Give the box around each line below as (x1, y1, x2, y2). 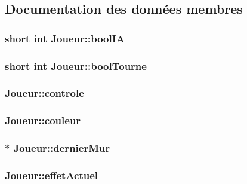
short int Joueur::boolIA (5, 30, 125, 45)
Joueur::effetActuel (5, 167, 98, 182)
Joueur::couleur (5, 113, 81, 128)
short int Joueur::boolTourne (5, 58, 147, 73)
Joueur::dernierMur (13, 140, 110, 155)
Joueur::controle (5, 85, 84, 100)
